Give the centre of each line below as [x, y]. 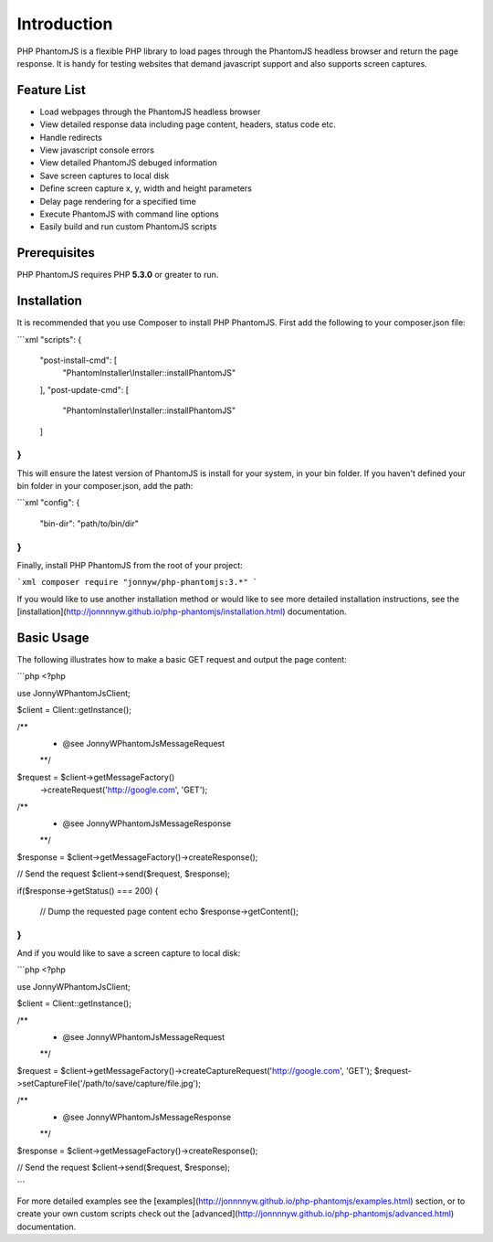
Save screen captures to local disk [105, 175]
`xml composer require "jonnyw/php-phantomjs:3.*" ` [137, 582]
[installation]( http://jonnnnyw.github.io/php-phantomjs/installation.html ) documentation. [182, 611]
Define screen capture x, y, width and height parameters [146, 188]
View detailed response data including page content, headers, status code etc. [188, 124]
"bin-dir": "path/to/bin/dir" [89, 523]
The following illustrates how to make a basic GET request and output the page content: [182, 660]
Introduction [65, 24]
